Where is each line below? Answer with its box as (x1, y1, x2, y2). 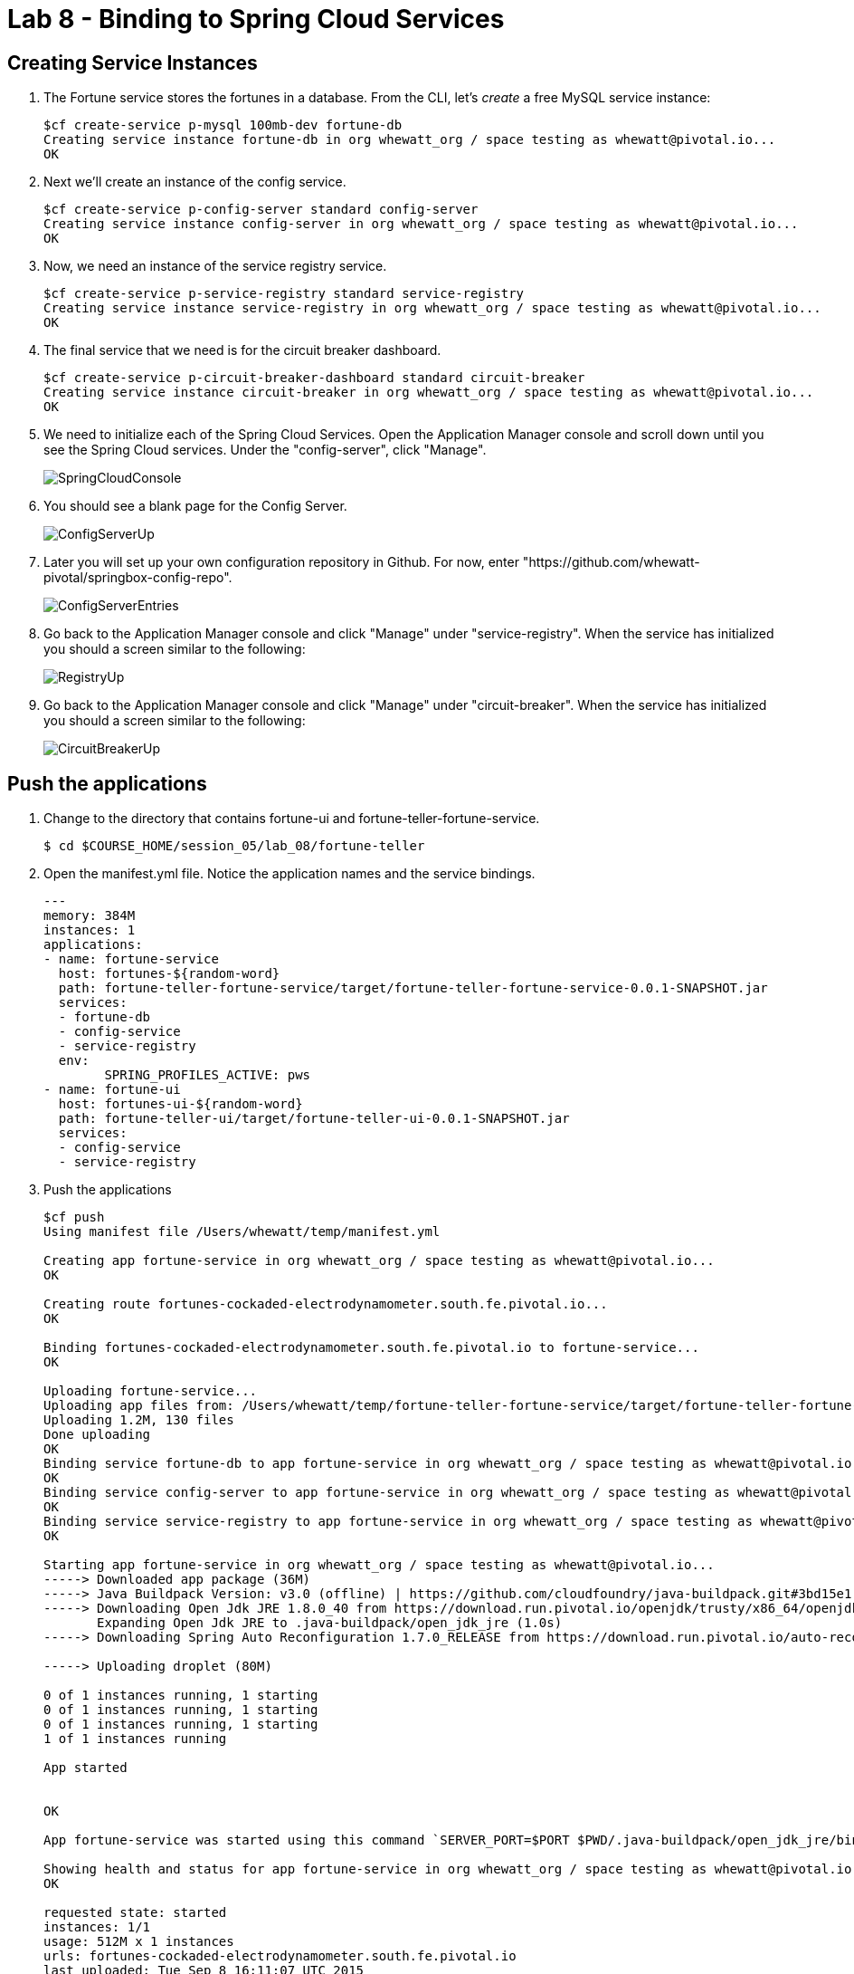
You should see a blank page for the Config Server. (43, 498, 347, 514)
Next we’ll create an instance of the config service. (43, 174, 346, 190)
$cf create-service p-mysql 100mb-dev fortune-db (43, 118, 403, 133)
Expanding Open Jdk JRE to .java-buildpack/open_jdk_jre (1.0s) (97, 1615, 563, 1631)
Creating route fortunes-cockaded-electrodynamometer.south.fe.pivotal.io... (43, 1297, 608, 1312)
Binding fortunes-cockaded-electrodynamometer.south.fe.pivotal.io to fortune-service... (43, 1340, 699, 1356)
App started (43, 1760, 128, 1776)
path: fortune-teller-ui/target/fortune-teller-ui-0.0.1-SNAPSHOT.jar (58, 1111, 570, 1126)
